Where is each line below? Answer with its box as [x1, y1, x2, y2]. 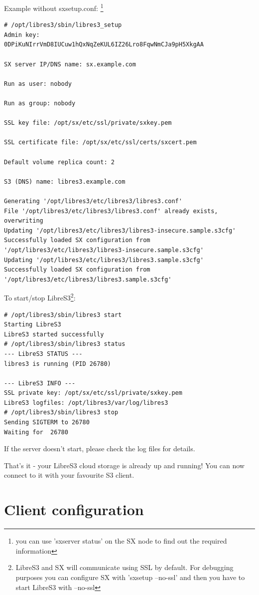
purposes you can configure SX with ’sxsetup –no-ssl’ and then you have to [15, 572, 245, 582]
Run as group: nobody [4, 100, 76, 107]
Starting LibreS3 [4, 321, 61, 328]
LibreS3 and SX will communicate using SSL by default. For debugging [15, 562, 234, 573]
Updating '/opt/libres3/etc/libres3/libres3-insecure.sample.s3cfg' [4, 227, 236, 234]
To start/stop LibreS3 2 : [4, 291, 76, 302]
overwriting [4, 217, 43, 225]
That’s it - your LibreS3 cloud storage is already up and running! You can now [4, 460, 245, 470]
